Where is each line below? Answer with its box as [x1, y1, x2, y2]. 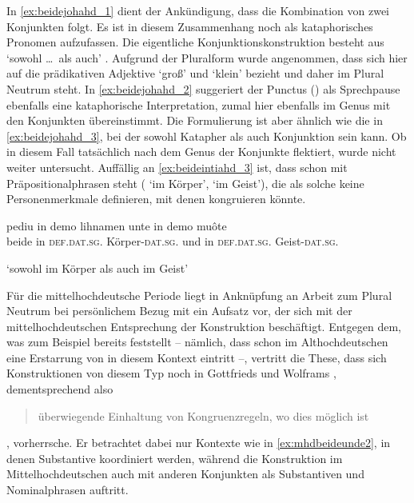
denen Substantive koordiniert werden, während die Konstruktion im [6, 449, 343, 466]
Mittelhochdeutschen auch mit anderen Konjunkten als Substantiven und [6, 465, 364, 482]
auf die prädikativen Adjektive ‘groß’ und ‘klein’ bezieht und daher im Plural [6, 65, 384, 82]
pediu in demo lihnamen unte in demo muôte [6, 217, 227, 234]
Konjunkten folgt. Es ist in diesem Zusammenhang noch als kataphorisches [6, 18, 373, 34]
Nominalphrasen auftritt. [6, 481, 129, 498]
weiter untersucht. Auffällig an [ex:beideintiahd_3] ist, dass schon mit [6, 158, 348, 175]
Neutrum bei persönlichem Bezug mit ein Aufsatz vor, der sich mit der [6, 302, 352, 319]
